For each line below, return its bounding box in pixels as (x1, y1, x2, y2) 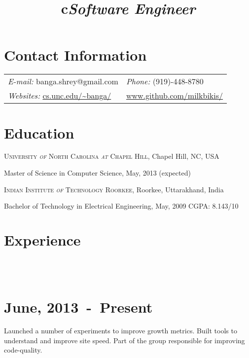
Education (4, 122, 74, 143)
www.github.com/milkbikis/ (126, 90, 223, 102)
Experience (4, 230, 81, 250)
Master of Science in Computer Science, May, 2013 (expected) (4, 168, 191, 178)
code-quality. (4, 345, 42, 355)
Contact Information (4, 45, 147, 65)
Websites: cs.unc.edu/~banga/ (8, 90, 111, 102)
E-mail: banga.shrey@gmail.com (8, 75, 118, 87)
